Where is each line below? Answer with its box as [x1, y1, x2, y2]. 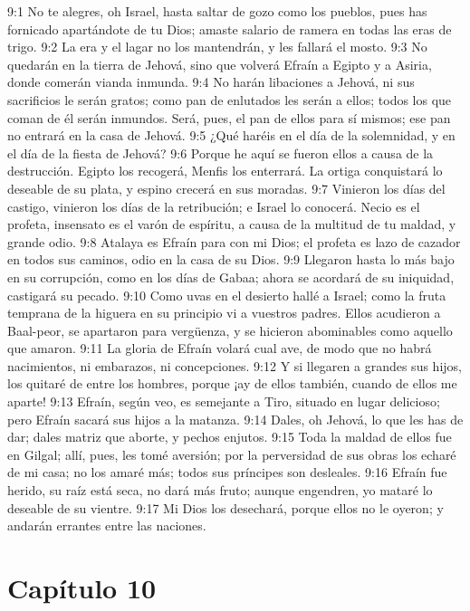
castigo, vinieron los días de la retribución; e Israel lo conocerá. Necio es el [7, 196, 420, 215]
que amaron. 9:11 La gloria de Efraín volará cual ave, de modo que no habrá [7, 339, 432, 358]
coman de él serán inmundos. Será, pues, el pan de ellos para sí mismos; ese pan [7, 108, 451, 127]
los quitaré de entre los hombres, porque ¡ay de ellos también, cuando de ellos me [7, 374, 457, 393]
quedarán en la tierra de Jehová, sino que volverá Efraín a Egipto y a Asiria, [7, 54, 432, 73]
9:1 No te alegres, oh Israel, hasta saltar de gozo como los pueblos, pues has [7, 2, 427, 20]
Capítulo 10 [7, 569, 157, 606]
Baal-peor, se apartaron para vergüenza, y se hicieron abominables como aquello [7, 320, 453, 339]
